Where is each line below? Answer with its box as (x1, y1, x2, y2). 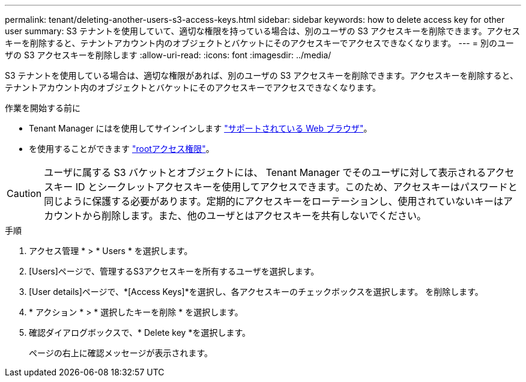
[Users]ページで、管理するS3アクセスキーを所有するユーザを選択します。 (29, 266, 319, 276)
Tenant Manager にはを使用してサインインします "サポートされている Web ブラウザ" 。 (29, 123, 372, 133)
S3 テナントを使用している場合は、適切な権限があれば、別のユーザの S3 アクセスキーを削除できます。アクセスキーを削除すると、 (5, 70, 519, 80)
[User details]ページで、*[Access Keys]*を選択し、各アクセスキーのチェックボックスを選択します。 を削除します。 (29, 286, 483, 297)
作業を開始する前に (5, 103, 80, 113)
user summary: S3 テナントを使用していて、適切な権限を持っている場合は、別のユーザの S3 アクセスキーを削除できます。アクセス (5, 26, 521, 36)
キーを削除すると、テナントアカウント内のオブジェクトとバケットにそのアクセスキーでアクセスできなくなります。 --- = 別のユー (5, 38, 514, 48)
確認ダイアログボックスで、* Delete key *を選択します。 (29, 327, 251, 338)
